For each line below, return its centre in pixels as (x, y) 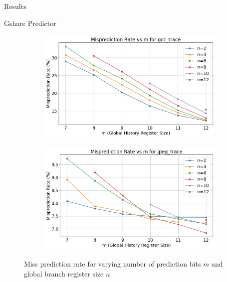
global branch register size (64, 273)
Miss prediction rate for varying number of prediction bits (113, 264)
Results (15, 6)
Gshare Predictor (30, 23)
